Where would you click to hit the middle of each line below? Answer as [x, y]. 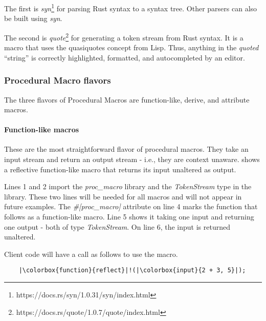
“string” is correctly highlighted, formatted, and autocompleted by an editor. [125, 57]
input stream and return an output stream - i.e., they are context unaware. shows [132, 159]
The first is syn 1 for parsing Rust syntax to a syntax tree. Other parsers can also [131, 7]
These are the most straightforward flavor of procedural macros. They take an [126, 149]
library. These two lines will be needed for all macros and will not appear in [123, 196]
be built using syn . [33, 18]
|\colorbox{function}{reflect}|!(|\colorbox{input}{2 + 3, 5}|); [132, 270]
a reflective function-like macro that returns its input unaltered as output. [120, 169]
